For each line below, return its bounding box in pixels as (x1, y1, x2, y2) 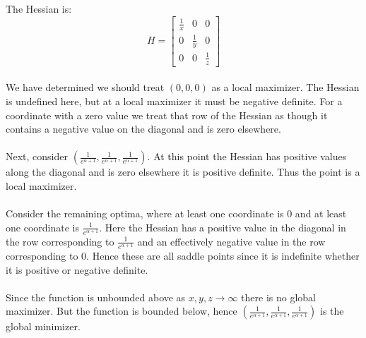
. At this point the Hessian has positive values (147, 149, 347, 164)
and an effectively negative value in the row (137, 234, 326, 248)
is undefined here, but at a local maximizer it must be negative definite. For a (6, 93, 343, 108)
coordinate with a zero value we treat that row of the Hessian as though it (6, 107, 328, 122)
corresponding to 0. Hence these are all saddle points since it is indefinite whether (6, 248, 360, 262)
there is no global (241, 289, 316, 304)
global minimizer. (6, 319, 81, 334)
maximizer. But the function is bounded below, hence (6, 303, 237, 318)
